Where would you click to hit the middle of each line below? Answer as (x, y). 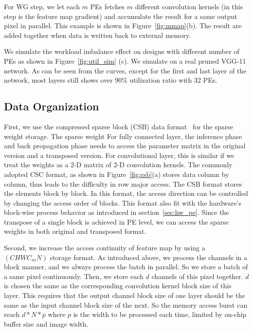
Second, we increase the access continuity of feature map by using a (105, 248)
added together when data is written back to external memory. (98, 35)
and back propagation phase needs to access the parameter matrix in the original (125, 146)
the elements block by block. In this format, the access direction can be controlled (126, 193)
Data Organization (52, 106)
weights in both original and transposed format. (75, 231)
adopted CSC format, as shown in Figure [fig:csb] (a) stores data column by (117, 174)
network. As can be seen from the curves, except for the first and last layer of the (125, 70)
